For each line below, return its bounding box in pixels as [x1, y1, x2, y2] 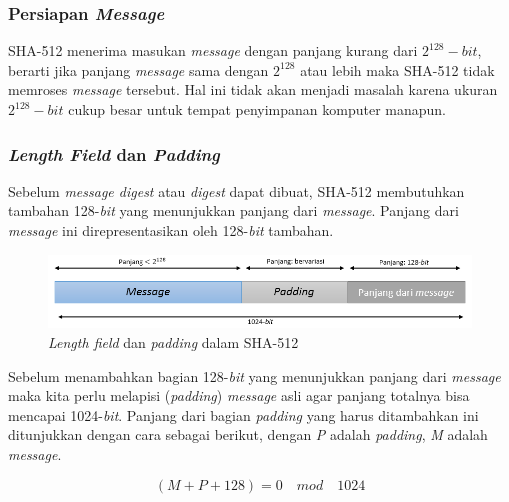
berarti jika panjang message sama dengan [8, 59, 269, 80]
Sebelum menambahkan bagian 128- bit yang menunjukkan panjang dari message [8, 365, 501, 386]
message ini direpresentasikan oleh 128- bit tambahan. [8, 220, 334, 240]
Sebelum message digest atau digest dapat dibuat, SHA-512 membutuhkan [8, 180, 465, 201]
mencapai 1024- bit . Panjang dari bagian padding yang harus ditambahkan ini [8, 404, 479, 425]
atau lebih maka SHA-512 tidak [300, 59, 495, 80]
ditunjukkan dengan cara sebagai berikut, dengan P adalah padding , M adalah [8, 424, 488, 445]
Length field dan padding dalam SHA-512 [48, 332, 299, 353]
